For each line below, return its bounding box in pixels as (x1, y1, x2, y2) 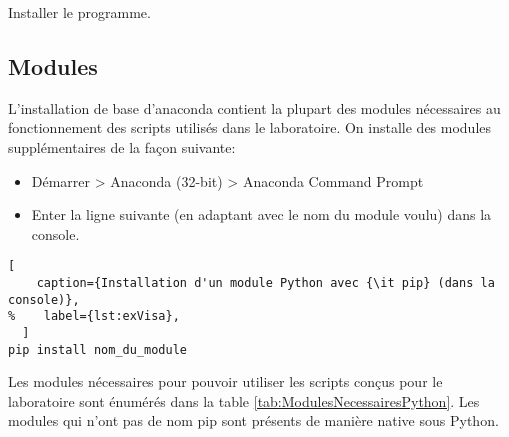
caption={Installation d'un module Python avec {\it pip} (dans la (36, 276, 495, 291)
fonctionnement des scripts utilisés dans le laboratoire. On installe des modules (8, 117, 492, 138)
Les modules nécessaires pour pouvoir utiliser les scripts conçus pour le (8, 371, 443, 392)
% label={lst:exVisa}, (8, 309, 180, 324)
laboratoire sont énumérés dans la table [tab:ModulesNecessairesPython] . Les (8, 390, 480, 411)
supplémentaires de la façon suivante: (8, 136, 236, 157)
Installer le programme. (8, 2, 151, 22)
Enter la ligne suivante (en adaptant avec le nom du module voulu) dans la (31, 204, 492, 225)
